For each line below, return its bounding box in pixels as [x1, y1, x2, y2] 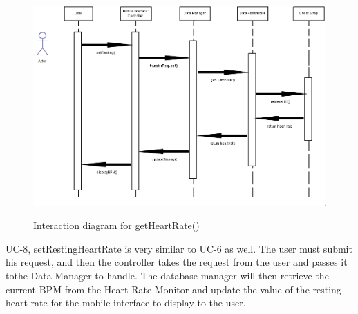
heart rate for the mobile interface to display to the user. [6, 295, 246, 310]
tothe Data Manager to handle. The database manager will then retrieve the [6, 268, 329, 282]
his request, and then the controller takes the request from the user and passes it [6, 255, 348, 269]
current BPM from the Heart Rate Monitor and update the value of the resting [6, 282, 341, 296]
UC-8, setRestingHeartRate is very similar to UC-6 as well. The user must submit [6, 241, 352, 255]
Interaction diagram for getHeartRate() [33, 218, 200, 233]
